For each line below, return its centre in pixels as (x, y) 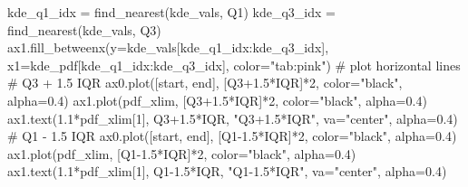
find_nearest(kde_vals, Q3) (84, 29)
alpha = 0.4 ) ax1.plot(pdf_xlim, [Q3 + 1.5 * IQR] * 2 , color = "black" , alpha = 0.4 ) (217, 100)
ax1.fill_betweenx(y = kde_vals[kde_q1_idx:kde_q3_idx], (168, 47)
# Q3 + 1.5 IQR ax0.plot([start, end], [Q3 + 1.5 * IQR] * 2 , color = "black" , (205, 83)
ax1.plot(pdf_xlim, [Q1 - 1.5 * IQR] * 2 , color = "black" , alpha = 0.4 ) (182, 153)
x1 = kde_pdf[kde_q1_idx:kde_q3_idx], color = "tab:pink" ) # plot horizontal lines (234, 65)
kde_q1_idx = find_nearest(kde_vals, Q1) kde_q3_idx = (171, 12)
